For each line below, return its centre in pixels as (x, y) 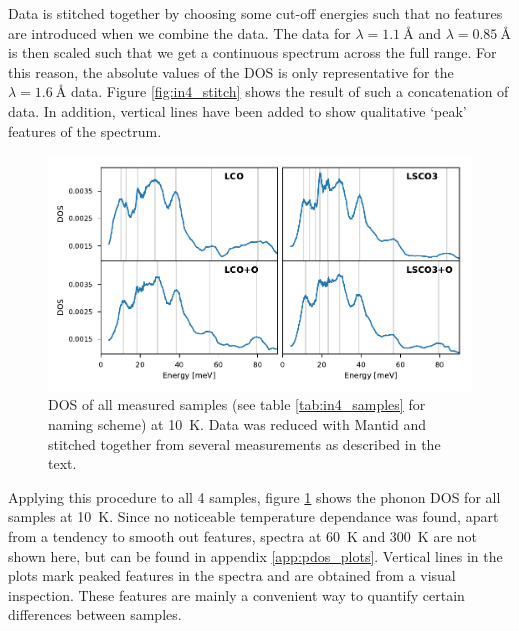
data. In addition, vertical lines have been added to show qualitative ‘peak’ (237, 110)
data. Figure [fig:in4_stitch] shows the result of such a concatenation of (289, 91)
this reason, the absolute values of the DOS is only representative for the (231, 71)
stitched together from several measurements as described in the (244, 443)
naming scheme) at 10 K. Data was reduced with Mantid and (237, 423)
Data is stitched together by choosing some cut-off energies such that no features (255, 13)
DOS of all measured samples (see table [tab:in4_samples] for (237, 404)
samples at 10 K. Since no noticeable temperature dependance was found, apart (253, 516)
